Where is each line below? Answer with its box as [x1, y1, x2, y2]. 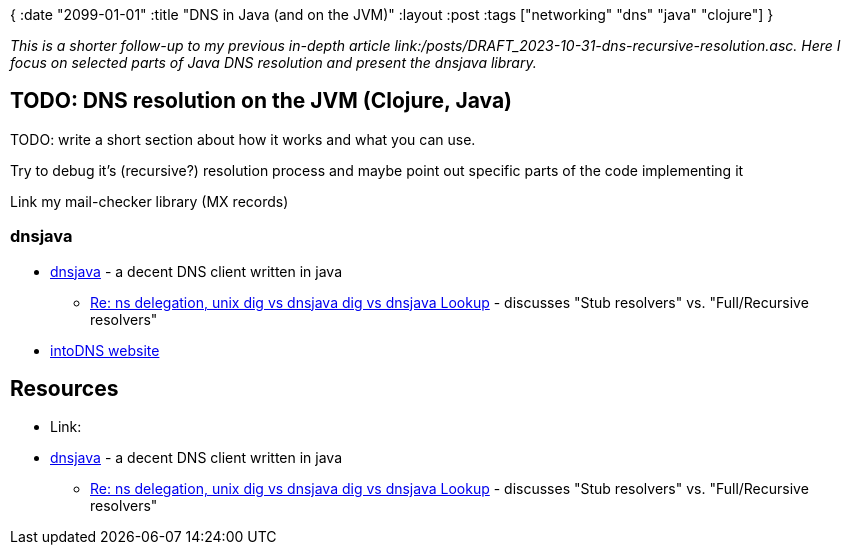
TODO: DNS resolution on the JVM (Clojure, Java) [10, 88, 513, 114]
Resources [10, 376, 119, 402]
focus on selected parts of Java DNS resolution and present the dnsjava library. [10, 54, 537, 71]
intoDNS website [50, 341, 160, 359]
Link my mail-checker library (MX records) [10, 192, 289, 210]
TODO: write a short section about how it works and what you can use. [10, 130, 476, 148]
